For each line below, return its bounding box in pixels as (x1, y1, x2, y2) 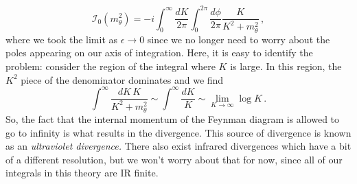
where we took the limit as (5, 32, 118, 46)
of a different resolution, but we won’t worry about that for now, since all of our (5, 152, 343, 166)
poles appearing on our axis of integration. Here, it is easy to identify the (5, 45, 313, 60)
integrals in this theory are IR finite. (5, 165, 159, 180)
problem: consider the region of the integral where (5, 59, 216, 73)
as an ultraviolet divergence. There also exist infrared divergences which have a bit (5, 139, 352, 153)
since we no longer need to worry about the (147, 32, 330, 46)
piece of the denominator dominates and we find (21, 72, 224, 87)
